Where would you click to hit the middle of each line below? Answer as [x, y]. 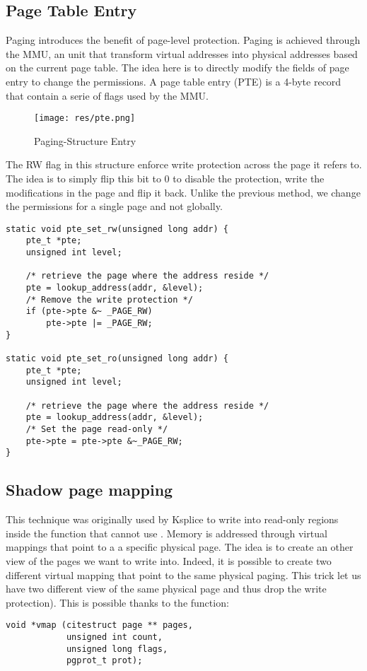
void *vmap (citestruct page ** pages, [99, 625]
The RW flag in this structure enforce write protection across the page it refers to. [184, 164]
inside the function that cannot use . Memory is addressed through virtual [167, 533]
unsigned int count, [114, 637]
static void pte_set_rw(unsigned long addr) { [117, 229]
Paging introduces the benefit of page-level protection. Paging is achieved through [183, 40]
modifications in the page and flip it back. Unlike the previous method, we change [183, 192]
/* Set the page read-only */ [97, 429]
